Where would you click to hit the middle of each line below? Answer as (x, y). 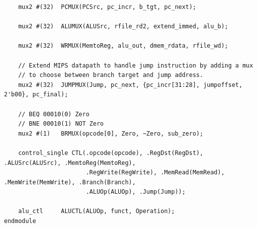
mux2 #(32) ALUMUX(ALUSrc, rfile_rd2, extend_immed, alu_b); (123, 27)
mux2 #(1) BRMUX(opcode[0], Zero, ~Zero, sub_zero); (111, 133)
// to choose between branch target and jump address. (111, 75)
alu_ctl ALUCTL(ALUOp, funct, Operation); (96, 211)
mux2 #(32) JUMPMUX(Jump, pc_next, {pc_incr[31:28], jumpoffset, (130, 85)
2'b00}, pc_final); (36, 95)
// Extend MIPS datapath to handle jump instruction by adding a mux (136, 65)
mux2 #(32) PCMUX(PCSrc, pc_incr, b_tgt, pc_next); (107, 7)
